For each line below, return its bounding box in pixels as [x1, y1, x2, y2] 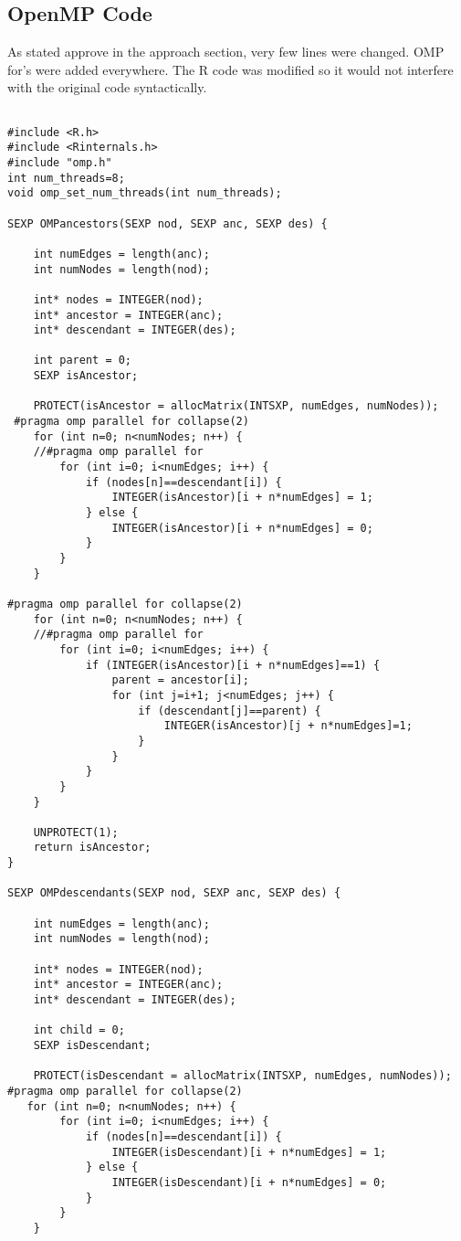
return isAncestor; [33, 841, 152, 854]
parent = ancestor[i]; [111, 674, 249, 687]
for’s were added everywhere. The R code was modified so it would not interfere [7, 59, 454, 79]
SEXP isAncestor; [33, 369, 139, 383]
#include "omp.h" [7, 155, 112, 169]
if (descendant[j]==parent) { [138, 704, 321, 717]
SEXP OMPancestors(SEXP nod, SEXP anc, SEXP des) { [7, 217, 328, 230]
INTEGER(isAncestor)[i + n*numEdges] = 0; [111, 521, 373, 535]
